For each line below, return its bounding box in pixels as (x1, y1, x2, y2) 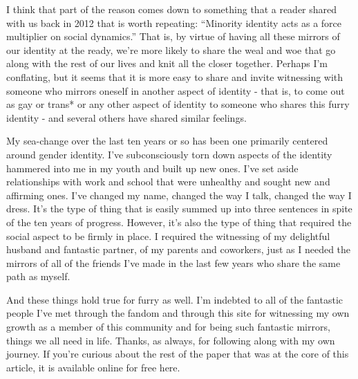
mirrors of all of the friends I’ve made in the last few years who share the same (6, 255, 341, 270)
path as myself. (6, 269, 70, 284)
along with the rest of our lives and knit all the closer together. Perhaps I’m (6, 56, 328, 71)
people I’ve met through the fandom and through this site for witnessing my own (6, 306, 350, 320)
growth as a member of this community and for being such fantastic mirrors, (6, 320, 330, 334)
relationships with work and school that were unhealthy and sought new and (6, 174, 330, 189)
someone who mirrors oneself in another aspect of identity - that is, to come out (6, 83, 345, 98)
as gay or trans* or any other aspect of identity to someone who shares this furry (6, 97, 350, 111)
